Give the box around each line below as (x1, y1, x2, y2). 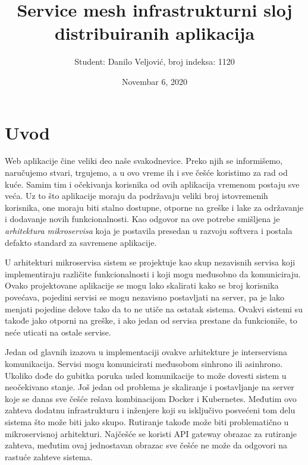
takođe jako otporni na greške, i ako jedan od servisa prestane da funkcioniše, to (5, 314, 297, 327)
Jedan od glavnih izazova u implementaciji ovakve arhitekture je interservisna (5, 346, 287, 358)
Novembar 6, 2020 (121, 75, 188, 87)
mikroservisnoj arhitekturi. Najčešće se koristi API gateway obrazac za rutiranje (5, 427, 297, 439)
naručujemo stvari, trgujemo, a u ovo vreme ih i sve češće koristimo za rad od (5, 166, 288, 179)
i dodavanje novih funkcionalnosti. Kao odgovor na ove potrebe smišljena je (5, 213, 280, 225)
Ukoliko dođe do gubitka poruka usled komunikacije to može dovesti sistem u (5, 369, 287, 381)
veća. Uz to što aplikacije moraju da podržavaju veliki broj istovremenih (5, 189, 268, 202)
